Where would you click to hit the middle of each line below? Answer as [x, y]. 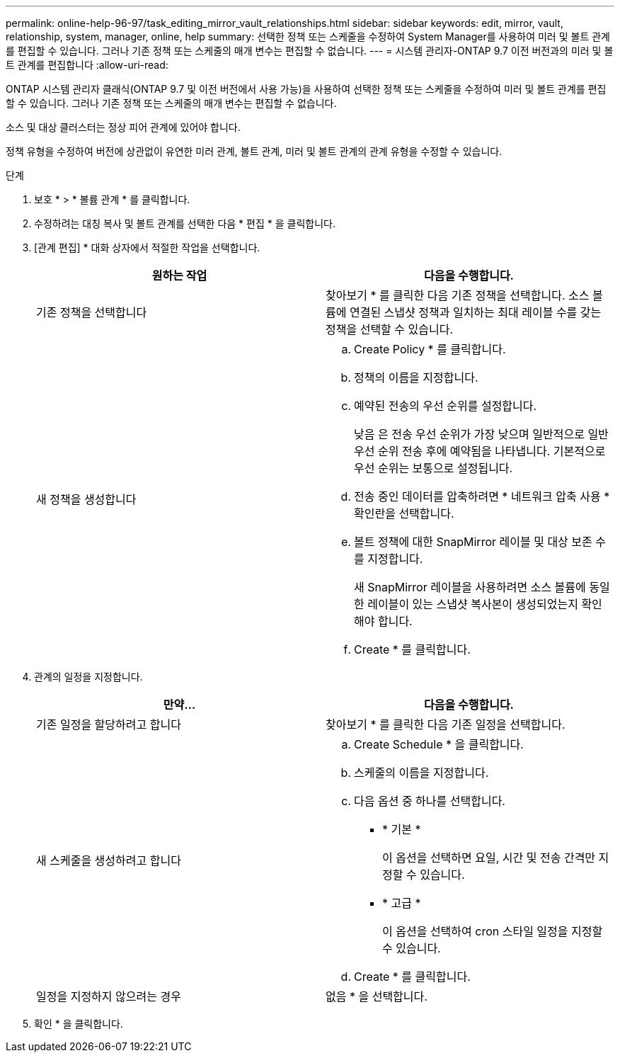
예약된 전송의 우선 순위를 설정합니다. [446, 406]
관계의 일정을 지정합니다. [88, 677]
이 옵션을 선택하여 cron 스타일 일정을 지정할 [493, 931]
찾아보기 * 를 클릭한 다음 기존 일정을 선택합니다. [446, 724]
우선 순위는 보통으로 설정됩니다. [434, 468]
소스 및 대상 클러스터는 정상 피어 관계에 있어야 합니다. [123, 127]
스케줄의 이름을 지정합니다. [421, 773]
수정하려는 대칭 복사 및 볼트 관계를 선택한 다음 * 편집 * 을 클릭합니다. [185, 223]
